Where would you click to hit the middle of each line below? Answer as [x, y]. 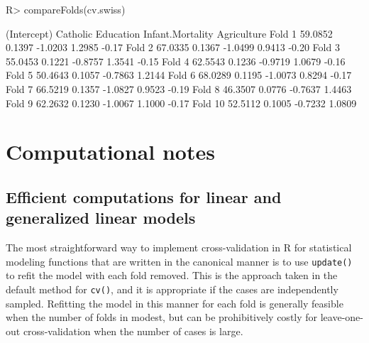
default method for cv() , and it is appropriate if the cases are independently [172, 289]
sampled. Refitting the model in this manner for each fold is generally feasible [175, 303]
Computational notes [110, 152]
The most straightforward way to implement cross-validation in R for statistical [179, 247]
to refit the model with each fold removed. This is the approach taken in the [172, 275]
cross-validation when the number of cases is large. [133, 331]
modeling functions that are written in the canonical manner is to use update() [179, 261]
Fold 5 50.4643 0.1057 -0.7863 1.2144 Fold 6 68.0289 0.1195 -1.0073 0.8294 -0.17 [179, 75]
